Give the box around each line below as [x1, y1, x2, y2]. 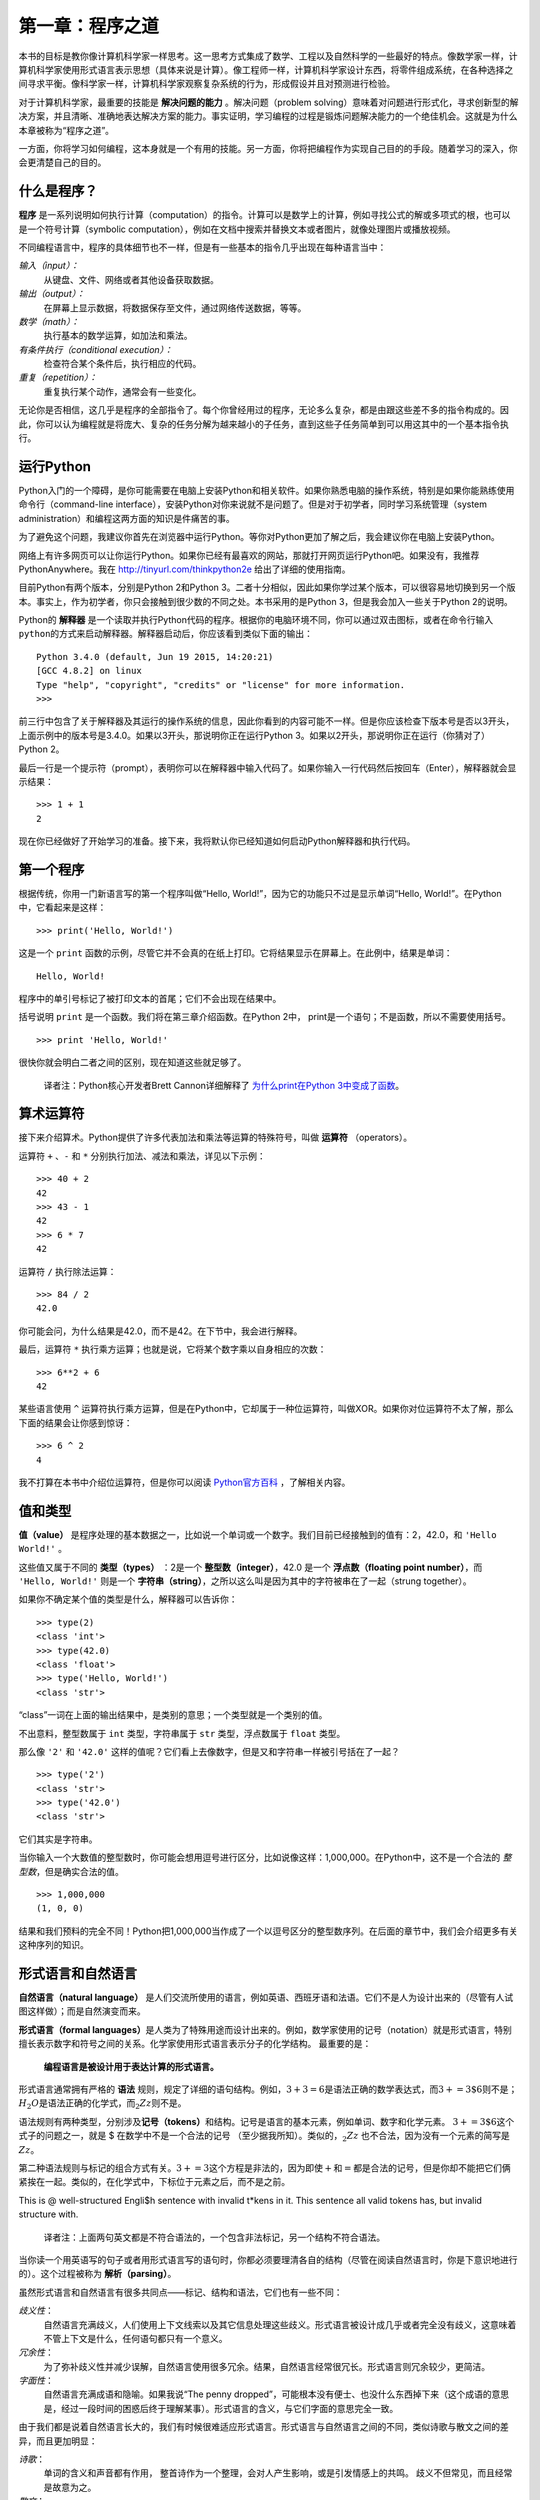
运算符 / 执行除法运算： [18, 1265, 117, 1277]
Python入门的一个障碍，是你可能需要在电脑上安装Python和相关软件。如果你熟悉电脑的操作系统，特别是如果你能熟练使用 [18, 484, 515, 496]
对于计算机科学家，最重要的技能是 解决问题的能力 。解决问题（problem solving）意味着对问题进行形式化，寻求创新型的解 [18, 96, 519, 108]
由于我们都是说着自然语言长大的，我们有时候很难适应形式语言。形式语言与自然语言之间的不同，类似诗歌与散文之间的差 [18, 2421, 509, 2433]
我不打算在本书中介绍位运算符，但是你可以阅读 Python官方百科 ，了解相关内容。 [18, 1476, 351, 1488]
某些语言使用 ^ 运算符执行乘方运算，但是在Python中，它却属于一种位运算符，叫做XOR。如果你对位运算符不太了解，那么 [18, 1403, 514, 1415]
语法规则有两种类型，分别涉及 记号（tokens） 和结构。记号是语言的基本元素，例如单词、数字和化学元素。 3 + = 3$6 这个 [18, 2115, 515, 2127]
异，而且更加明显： [18, 2435, 98, 2447]
